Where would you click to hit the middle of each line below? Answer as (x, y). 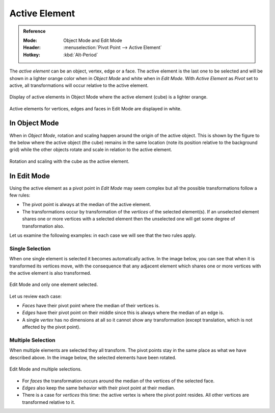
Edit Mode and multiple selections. (46, 369)
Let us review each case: (36, 296)
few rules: (20, 195)
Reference (34, 31)
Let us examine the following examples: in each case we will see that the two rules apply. (103, 235)
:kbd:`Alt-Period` (81, 55)
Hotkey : (32, 55)
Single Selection (30, 249)
